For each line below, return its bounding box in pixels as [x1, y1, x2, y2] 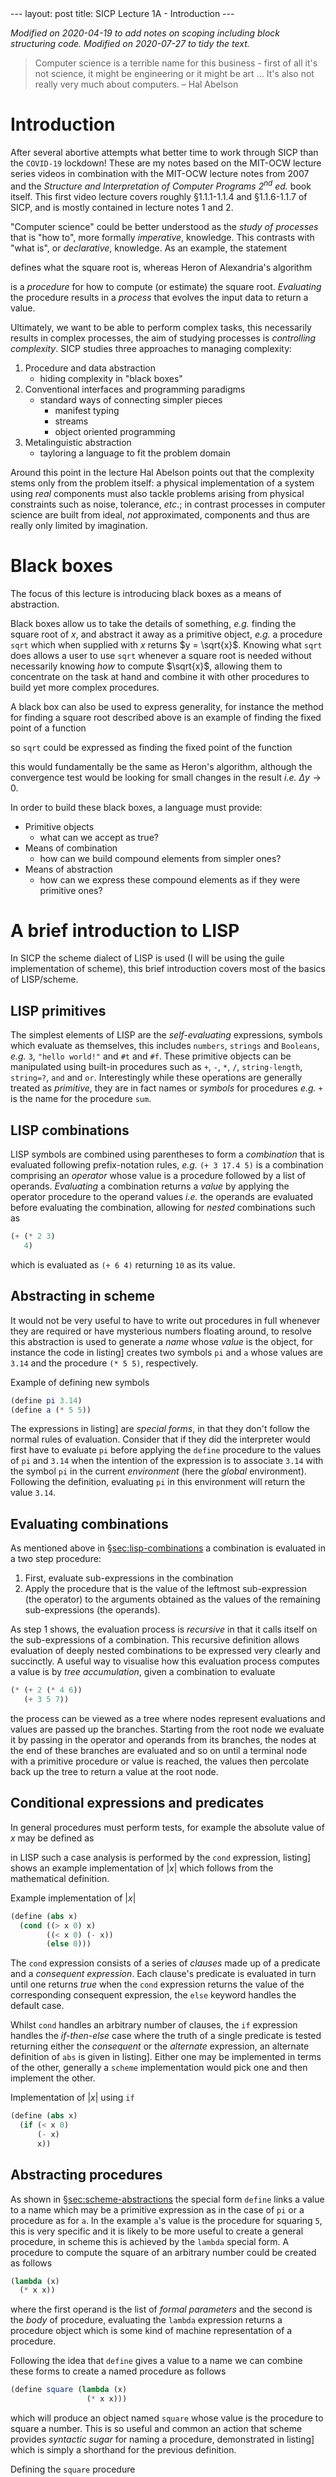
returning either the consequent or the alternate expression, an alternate [10, 2040, 310, 2052]
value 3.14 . [10, 1487, 57, 1499]
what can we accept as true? [39, 831, 159, 843]
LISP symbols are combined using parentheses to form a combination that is [10, 1148, 325, 1161]
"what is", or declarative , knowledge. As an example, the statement [10, 242, 288, 254]
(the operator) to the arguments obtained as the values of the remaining [24, 1593, 321, 1606]
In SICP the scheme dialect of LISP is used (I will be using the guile [10, 952, 285, 964]
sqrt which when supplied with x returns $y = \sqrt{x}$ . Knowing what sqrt [10, 638, 323, 651]
